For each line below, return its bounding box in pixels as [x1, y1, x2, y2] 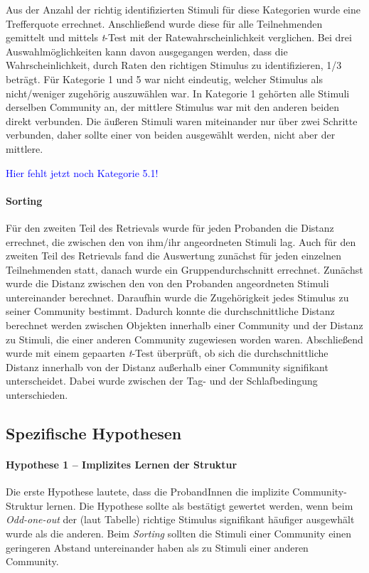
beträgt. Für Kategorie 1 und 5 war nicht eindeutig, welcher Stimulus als [6, 71, 323, 86]
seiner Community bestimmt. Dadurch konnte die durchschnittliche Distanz [6, 304, 335, 318]
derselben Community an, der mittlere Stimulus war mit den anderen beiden [6, 100, 339, 114]
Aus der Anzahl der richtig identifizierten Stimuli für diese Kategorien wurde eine [6, 2, 360, 16]
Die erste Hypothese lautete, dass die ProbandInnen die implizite [6, 484, 289, 499]
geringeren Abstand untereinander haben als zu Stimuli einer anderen [6, 540, 309, 555]
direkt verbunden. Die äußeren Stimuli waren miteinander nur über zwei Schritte [6, 113, 358, 128]
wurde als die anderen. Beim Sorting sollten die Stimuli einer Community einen [6, 526, 352, 540]
